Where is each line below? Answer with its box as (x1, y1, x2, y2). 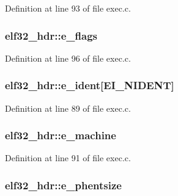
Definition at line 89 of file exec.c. (5, 101, 131, 114)
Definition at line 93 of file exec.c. (5, 2, 131, 14)
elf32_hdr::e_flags (5, 27, 97, 43)
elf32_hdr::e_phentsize (5, 177, 122, 192)
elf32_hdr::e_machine (5, 128, 116, 143)
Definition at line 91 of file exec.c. (5, 151, 131, 164)
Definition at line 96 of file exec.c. (5, 51, 131, 64)
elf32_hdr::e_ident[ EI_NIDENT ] (5, 78, 174, 93)
